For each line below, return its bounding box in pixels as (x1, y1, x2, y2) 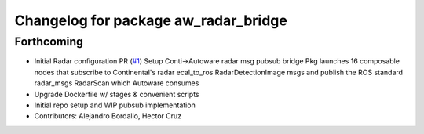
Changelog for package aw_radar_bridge (14, 12, 288, 29)
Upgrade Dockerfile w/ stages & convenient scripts (34, 89, 199, 99)
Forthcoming (14, 34, 84, 49)
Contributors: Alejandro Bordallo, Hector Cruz (34, 111, 182, 121)
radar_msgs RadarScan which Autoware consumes (34, 78, 199, 88)
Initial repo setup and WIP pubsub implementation (34, 100, 196, 110)
